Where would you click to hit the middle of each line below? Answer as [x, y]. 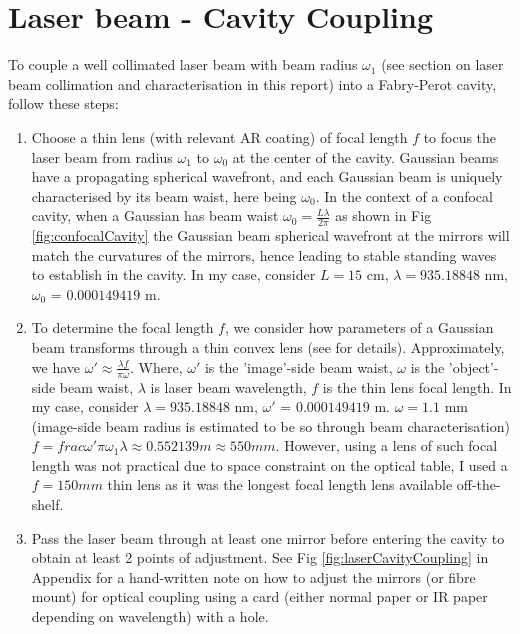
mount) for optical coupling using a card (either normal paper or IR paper [259, 596]
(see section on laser [442, 64]
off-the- [478, 484]
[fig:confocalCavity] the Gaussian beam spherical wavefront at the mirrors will [270, 235]
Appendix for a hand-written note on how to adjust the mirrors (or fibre [253, 576]
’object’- [473, 366]
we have [55, 366]
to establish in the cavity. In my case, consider [173, 274]
